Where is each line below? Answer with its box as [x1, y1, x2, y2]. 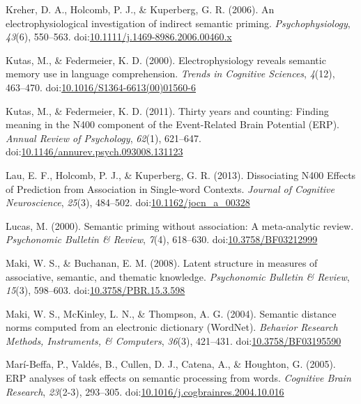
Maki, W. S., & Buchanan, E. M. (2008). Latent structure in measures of [6, 255, 318, 270]
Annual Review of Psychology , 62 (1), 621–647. [6, 130, 201, 145]
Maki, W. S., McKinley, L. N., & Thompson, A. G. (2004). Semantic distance [6, 306, 337, 320]
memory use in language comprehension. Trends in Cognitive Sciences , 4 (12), [6, 66, 335, 81]
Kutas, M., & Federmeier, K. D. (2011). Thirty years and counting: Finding [6, 103, 329, 118]
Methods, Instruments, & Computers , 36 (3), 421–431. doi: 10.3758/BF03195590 [6, 333, 341, 348]
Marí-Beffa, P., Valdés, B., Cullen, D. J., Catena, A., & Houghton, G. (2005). [6, 357, 336, 371]
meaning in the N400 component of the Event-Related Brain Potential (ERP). [6, 117, 339, 132]
